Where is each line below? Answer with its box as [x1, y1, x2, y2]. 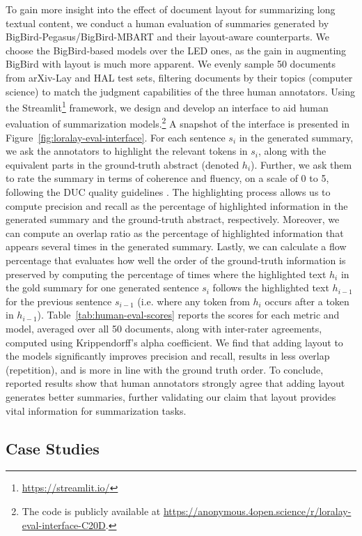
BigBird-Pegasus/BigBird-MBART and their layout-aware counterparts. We [6, 29, 329, 44]
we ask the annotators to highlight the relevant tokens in [6, 144, 248, 158]
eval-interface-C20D [22, 517, 106, 532]
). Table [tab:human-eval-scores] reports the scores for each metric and [37, 307, 340, 322]
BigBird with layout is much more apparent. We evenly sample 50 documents [6, 56, 336, 71]
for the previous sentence [6, 293, 112, 308]
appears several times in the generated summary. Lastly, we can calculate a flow [6, 239, 347, 254]
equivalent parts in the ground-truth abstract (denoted [6, 157, 239, 171]
